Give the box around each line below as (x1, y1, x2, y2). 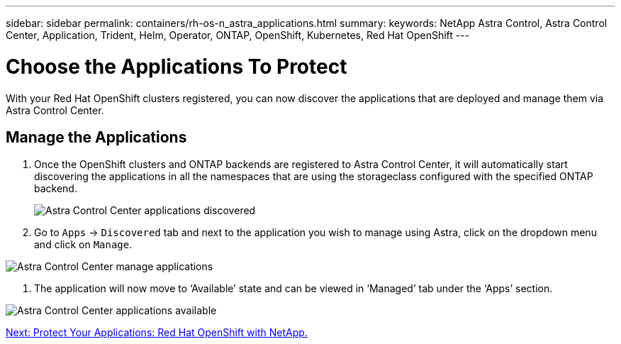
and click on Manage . (34, 238, 133, 251)
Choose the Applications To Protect (6, 54, 347, 79)
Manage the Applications (6, 128, 187, 146)
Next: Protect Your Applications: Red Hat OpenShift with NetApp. (6, 326, 308, 339)
